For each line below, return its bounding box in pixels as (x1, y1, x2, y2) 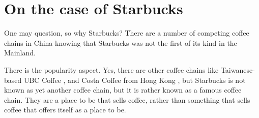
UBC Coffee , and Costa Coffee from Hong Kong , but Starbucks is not (23, 74, 246, 85)
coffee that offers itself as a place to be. (4, 104, 126, 115)
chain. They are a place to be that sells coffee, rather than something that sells (4, 94, 250, 105)
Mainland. (4, 47, 36, 58)
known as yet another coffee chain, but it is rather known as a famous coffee (4, 84, 242, 95)
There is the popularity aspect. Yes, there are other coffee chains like (4, 64, 219, 75)
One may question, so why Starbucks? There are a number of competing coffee (4, 27, 249, 38)
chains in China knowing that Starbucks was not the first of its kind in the (4, 37, 237, 48)
